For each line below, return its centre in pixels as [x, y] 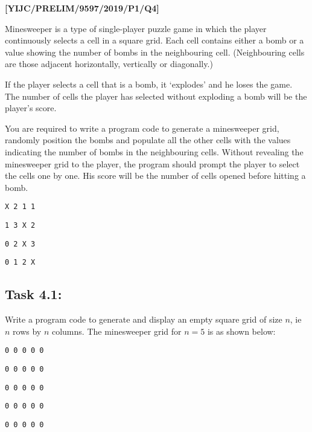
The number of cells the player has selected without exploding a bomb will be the [156, 96]
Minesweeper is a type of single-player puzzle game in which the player [136, 28]
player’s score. [31, 108]
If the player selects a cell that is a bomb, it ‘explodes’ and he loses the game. [149, 84]
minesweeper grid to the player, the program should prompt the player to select [152, 163]
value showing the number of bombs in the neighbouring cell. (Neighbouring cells [155, 52]
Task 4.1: [33, 294]
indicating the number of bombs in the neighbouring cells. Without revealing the [154, 151]
